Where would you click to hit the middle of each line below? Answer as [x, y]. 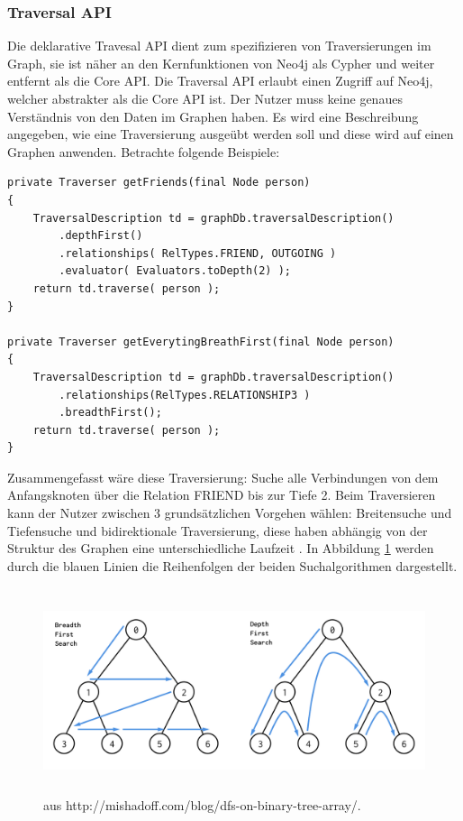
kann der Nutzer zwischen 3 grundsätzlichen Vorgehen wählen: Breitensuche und [230, 513]
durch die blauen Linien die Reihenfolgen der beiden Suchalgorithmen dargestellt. [232, 565]
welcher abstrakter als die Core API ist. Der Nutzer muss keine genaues [205, 98]
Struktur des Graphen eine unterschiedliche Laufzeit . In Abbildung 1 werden [221, 548]
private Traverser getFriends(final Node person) [159, 183]
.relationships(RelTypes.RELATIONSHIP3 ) [185, 395]
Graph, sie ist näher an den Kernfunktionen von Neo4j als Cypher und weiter [221, 63]
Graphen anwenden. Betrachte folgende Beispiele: [144, 151]
